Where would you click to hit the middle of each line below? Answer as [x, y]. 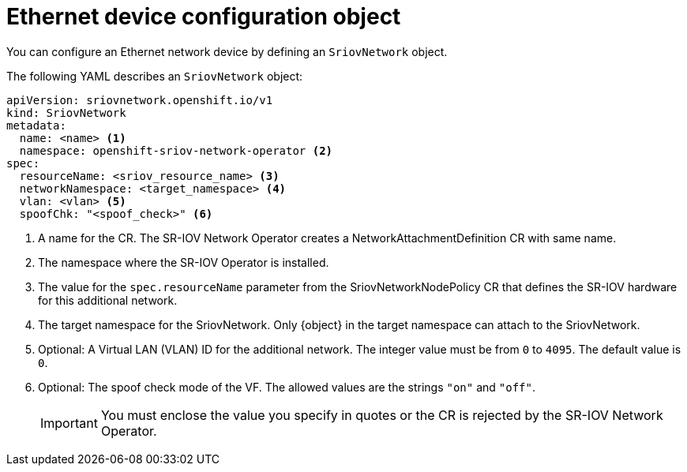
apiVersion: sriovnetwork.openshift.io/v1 [140, 100]
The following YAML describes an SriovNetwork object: [155, 76]
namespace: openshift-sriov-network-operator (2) [176, 150]
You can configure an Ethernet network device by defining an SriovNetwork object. [227, 51]
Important [69, 423]
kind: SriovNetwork [66, 112]
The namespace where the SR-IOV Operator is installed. [184, 262]
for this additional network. [108, 300]
